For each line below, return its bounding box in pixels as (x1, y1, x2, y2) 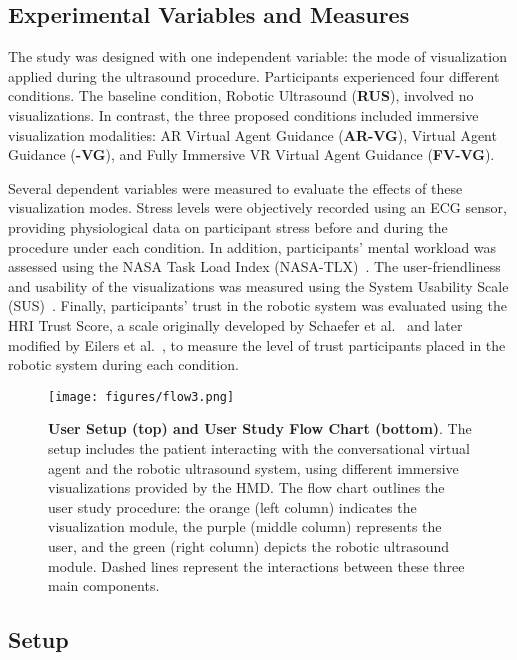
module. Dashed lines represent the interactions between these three (48, 555, 465, 576)
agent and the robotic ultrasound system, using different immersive (48, 457, 459, 478)
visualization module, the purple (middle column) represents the (48, 516, 442, 537)
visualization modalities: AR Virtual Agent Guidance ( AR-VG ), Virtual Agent (8, 124, 497, 145)
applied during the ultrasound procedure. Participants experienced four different (8, 65, 500, 86)
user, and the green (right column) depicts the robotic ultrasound (48, 535, 450, 556)
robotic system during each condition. (8, 354, 239, 375)
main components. (48, 575, 160, 596)
